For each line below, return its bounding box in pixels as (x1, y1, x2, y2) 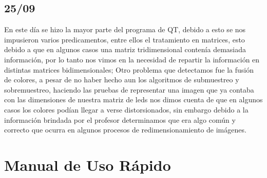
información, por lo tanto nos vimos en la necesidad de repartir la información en (4, 54, 260, 64)
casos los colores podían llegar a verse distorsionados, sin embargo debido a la (4, 104, 249, 115)
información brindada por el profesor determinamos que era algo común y (4, 114, 236, 125)
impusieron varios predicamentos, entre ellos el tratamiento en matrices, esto (4, 34, 245, 44)
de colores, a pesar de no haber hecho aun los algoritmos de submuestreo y (4, 74, 239, 85)
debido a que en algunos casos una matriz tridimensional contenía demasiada (4, 44, 246, 55)
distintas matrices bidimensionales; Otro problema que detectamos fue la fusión (4, 64, 254, 75)
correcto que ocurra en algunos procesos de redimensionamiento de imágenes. (4, 124, 246, 135)
